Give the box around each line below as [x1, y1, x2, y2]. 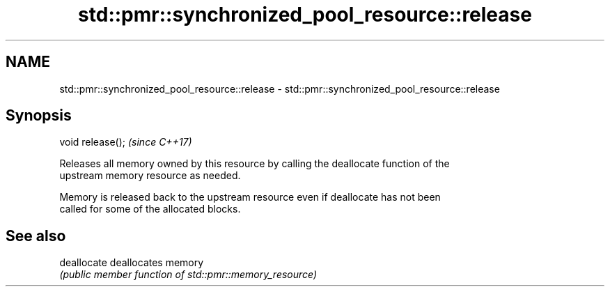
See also [6, 226, 66, 245]
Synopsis [6, 107, 72, 125]
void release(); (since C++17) [59, 136, 192, 148]
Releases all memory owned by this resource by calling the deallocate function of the [59, 157, 450, 170]
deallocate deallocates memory [59, 256, 204, 269]
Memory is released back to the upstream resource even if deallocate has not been [59, 191, 441, 203]
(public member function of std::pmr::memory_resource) [59, 268, 318, 281]
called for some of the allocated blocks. [59, 203, 241, 215]
